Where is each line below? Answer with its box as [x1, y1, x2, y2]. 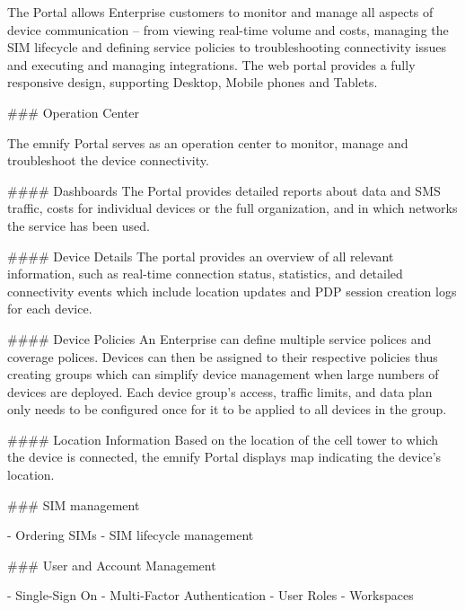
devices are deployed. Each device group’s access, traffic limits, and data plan [7, 382, 433, 401]
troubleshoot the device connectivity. [7, 151, 209, 170]
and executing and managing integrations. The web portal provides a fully [7, 55, 416, 74]
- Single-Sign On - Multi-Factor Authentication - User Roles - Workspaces [7, 586, 414, 605]
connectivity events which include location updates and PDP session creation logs [7, 281, 457, 300]
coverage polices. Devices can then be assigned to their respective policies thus [7, 347, 438, 366]
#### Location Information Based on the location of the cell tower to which [7, 429, 439, 448]
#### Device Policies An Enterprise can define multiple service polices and [7, 329, 432, 348]
